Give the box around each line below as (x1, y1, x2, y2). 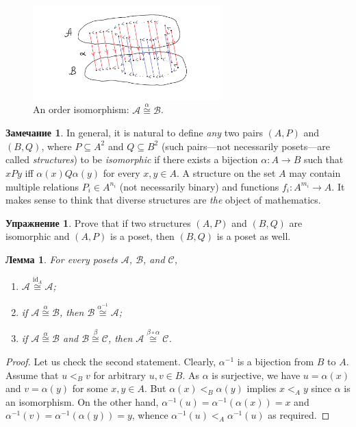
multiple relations (5, 179, 79, 193)
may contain (289, 165, 341, 180)
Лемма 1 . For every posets (5, 252, 118, 266)
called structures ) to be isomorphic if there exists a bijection (5, 152, 258, 167)
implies (246, 381, 277, 395)
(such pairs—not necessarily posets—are (161, 138, 330, 153)
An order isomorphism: (33, 102, 129, 117)
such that (304, 152, 344, 167)
